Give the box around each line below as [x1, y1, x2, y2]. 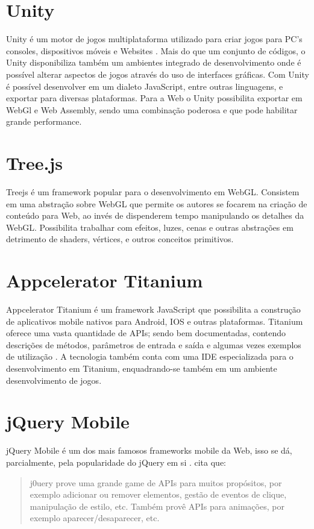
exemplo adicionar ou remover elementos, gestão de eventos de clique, [30, 488, 287, 501]
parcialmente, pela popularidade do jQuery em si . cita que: [6, 455, 227, 468]
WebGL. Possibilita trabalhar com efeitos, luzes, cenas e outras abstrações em [6, 221, 294, 233]
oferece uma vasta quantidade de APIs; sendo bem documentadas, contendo [6, 327, 286, 339]
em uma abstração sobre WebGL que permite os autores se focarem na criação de [6, 197, 307, 210]
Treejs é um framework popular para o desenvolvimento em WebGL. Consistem [6, 186, 300, 198]
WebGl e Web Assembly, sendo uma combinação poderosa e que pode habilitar [6, 103, 298, 116]
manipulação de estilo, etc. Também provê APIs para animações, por [30, 499, 284, 512]
